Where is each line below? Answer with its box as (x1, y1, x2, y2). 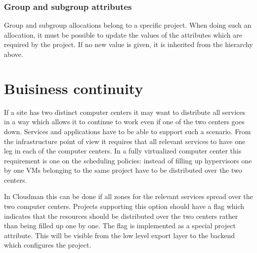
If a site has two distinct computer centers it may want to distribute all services (4, 106, 246, 117)
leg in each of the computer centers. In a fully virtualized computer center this (4, 146, 242, 156)
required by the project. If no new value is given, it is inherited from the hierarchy (4, 39, 253, 50)
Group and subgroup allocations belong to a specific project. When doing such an (4, 20, 252, 30)
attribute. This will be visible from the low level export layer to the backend (4, 230, 235, 240)
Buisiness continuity (4, 78, 143, 98)
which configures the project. (4, 240, 91, 250)
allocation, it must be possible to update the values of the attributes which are (4, 29, 242, 40)
